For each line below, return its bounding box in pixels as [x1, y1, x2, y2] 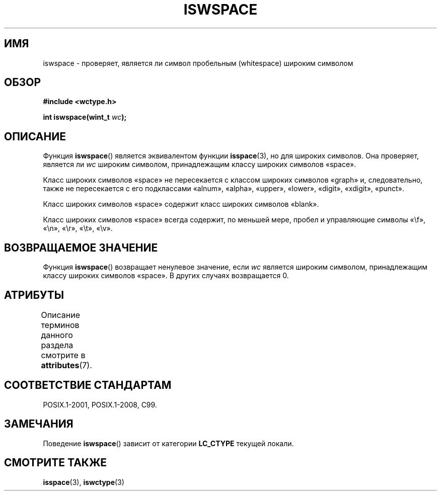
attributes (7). [41, 360, 92, 370]
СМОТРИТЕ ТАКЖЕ [4, 456, 107, 469]
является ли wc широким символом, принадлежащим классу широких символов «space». [43, 160, 356, 169]
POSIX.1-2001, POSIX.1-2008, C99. [43, 400, 157, 409]
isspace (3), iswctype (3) [43, 477, 124, 486]
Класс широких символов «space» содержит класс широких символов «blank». [43, 200, 319, 209]
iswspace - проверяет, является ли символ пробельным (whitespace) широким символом [43, 58, 353, 67]
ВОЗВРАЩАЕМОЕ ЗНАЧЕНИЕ [4, 241, 158, 254]
